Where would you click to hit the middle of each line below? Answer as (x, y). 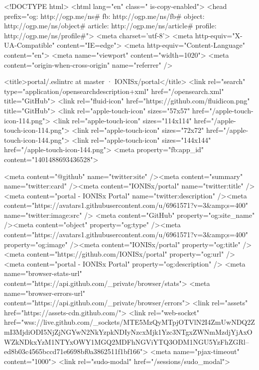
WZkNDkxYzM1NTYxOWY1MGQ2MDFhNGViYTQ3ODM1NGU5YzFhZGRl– (127, 341)
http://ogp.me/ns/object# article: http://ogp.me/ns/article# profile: (110, 26)
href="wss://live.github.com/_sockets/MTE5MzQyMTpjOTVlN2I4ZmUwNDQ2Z (129, 322)
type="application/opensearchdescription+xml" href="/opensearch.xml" (114, 91)
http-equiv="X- (219, 35)
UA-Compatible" (29, 45)
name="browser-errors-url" (45, 293)
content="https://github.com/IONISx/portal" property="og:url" (125, 254)
